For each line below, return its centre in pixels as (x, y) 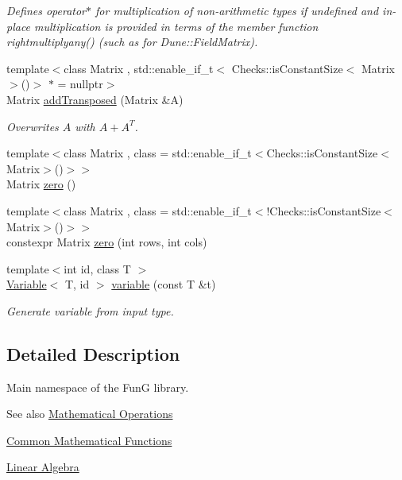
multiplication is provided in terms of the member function (176, 26)
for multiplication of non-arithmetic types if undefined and (237, 10)
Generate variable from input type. (90, 310)
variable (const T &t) (164, 284)
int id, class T (97, 268)
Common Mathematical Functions (89, 440)
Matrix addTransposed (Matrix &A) (95, 99)
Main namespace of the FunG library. (98, 387)
